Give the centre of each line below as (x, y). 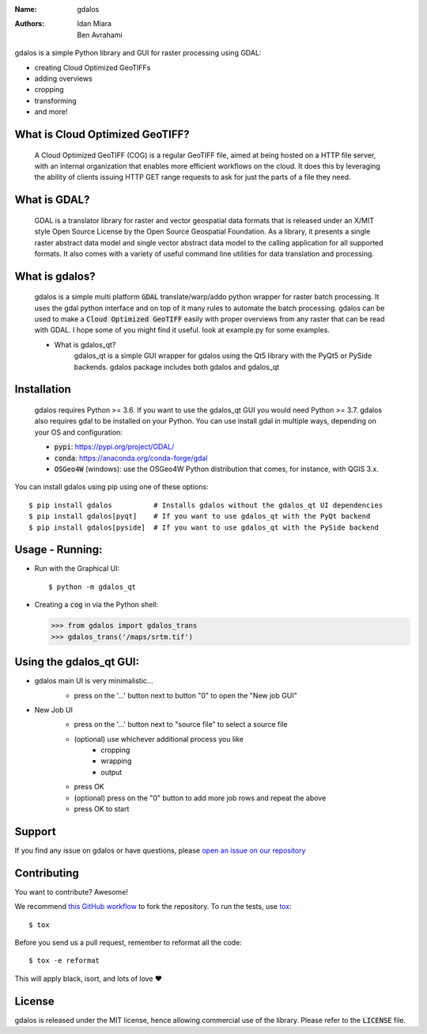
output (111, 772)
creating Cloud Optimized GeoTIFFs (93, 67)
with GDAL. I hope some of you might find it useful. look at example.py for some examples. (182, 330)
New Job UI (53, 709)
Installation (43, 389)
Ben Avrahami (100, 35)
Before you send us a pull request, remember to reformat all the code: (128, 943)
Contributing (47, 873)
